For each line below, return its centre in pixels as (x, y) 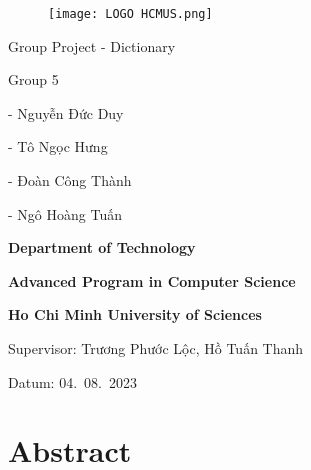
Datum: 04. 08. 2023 (72, 381)
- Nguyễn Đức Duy (66, 112)
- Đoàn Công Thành (70, 180)
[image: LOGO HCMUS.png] (130, 14)
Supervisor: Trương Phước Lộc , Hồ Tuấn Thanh (156, 348)
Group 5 (33, 79)
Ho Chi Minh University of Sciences (135, 314)
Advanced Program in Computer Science (152, 280)
